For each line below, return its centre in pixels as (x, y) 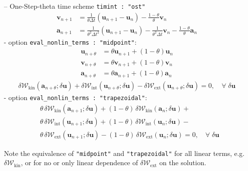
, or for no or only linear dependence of (79, 162)
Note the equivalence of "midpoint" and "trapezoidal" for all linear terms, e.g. (124, 153)
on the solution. (183, 162)
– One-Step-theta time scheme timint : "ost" (75, 6)
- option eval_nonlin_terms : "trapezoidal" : (76, 97)
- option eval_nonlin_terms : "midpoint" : (70, 42)
